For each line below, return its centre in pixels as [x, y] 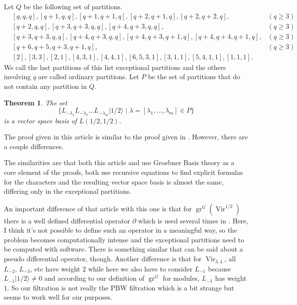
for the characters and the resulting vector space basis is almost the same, [114, 181]
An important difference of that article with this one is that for [98, 208]
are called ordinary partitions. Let [89, 76]
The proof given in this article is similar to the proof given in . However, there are [126, 137]
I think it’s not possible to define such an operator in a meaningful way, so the [121, 230]
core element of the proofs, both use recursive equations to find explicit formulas [124, 172]
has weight [231, 278]
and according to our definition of [94, 278]
